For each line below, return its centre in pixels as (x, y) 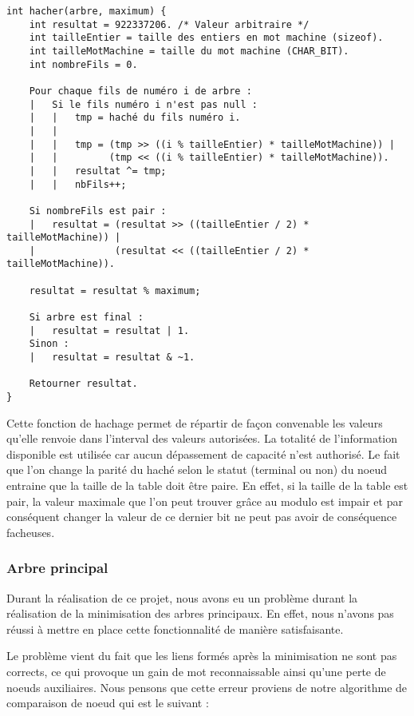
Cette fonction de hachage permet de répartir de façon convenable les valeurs (195, 422)
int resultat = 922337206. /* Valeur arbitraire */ (169, 24)
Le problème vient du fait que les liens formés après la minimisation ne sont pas (202, 656)
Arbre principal (57, 568)
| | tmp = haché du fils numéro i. (135, 118)
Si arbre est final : (86, 318)
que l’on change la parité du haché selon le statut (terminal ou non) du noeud (197, 469)
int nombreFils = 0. (83, 64)
